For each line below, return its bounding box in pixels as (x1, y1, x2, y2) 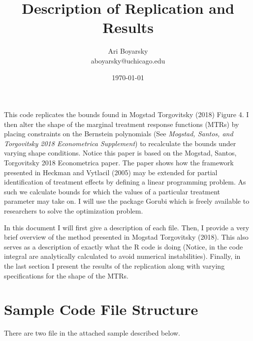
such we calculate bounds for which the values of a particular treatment (4, 186, 221, 196)
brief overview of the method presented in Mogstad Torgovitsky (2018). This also (4, 232, 249, 242)
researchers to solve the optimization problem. (4, 206, 143, 216)
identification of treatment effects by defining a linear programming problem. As (4, 177, 246, 187)
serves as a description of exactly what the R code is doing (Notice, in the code (4, 241, 243, 251)
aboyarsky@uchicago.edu (91, 55, 165, 65)
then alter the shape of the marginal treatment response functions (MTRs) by (4, 119, 239, 129)
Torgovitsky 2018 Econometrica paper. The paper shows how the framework (4, 157, 234, 168)
